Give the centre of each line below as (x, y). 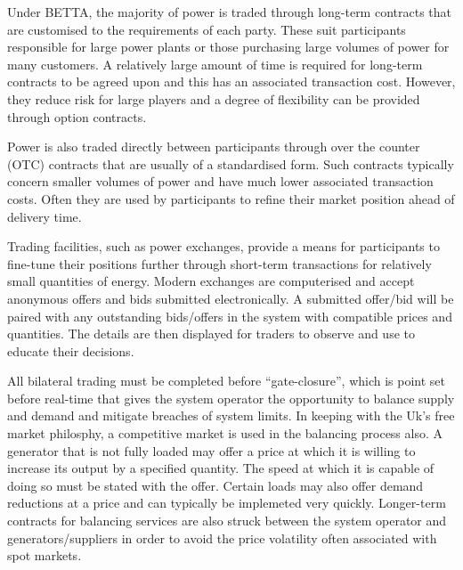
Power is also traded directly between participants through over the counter (214, 147)
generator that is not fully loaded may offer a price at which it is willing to (211, 450)
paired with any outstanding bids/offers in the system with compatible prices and (230, 316)
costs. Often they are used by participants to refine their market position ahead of (231, 198)
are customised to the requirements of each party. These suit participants (207, 29)
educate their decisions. (71, 350)
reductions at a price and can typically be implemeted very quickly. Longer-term (227, 503)
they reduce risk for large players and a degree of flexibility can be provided (214, 98)
